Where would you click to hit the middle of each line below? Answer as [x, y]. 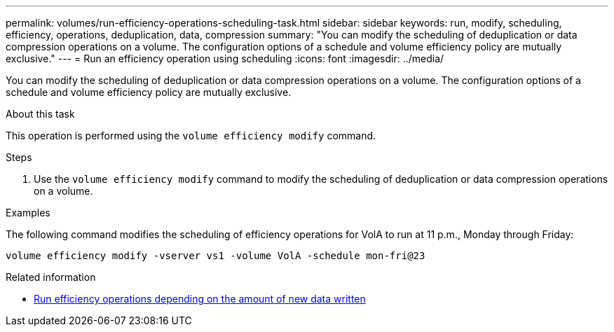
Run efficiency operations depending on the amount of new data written [200, 299]
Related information [51, 277]
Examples [28, 213]
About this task [40, 114]
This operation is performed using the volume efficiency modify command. [191, 136]
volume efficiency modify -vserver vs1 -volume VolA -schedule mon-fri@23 [216, 256]
